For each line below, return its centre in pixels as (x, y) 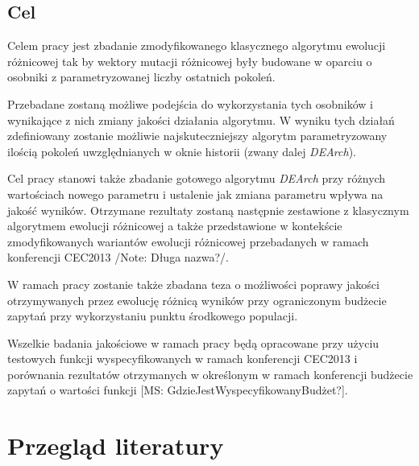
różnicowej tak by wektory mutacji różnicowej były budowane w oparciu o (190, 61)
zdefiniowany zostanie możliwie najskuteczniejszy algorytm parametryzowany (197, 136)
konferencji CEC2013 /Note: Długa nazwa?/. (118, 257)
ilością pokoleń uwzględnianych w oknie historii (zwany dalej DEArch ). (182, 151)
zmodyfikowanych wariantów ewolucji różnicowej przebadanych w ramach (188, 241)
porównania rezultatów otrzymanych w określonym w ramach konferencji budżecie (210, 374)
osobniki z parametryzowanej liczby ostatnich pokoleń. (141, 77)
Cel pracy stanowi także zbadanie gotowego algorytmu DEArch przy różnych (197, 178)
